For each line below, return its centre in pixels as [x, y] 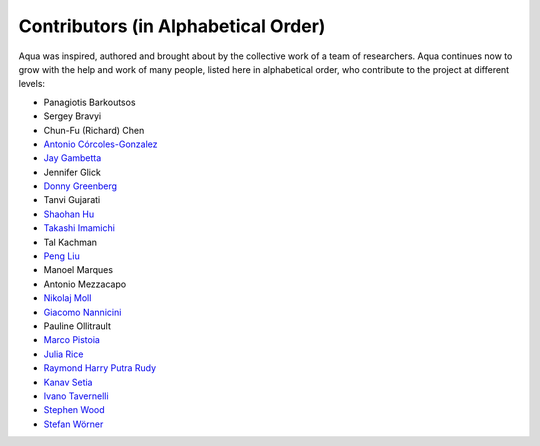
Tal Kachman [70, 242]
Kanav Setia [68, 382]
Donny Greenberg [80, 186]
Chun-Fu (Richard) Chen [94, 130]
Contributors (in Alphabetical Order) [172, 26]
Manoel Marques [78, 270]
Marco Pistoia [71, 340]
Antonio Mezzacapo [85, 284]
